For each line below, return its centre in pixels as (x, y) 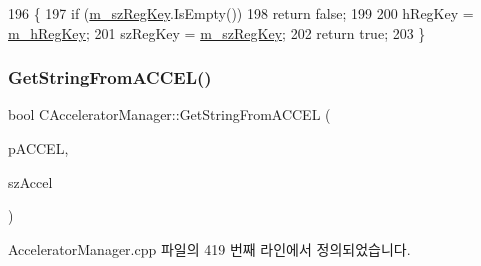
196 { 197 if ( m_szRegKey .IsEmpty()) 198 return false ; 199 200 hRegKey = (241, 13)
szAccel (30, 181)
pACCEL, (38, 148)
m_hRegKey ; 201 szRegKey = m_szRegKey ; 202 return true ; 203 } (217, 32)
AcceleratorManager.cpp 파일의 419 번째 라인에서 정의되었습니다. (209, 248)
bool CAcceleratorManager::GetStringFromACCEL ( (169, 114)
